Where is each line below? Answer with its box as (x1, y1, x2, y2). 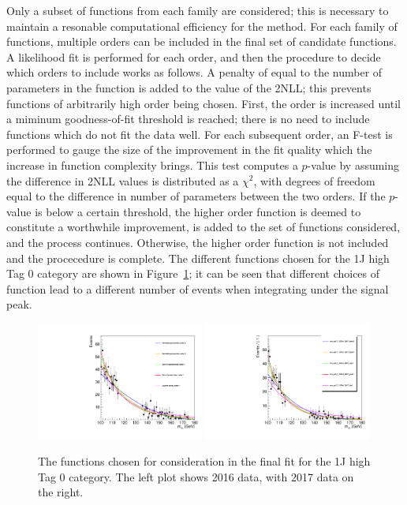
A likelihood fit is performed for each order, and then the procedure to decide (6, 48, 381, 65)
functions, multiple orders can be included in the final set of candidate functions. (6, 33, 397, 50)
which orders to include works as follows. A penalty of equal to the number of (6, 64, 383, 80)
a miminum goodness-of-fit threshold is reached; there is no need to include (6, 110, 370, 127)
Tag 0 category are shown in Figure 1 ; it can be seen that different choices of (6, 265, 380, 282)
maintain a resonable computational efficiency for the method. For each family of (6, 17, 398, 34)
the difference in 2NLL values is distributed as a (6, 172, 239, 189)
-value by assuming (307, 156, 400, 173)
